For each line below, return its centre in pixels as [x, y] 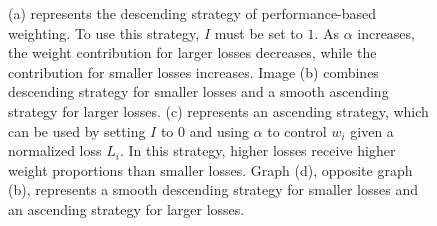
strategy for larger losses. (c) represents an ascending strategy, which [218, 110]
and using [219, 130]
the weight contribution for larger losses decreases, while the [192, 52]
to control [297, 130]
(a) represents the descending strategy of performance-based [192, 13]
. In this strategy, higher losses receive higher [257, 150]
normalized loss [55, 150]
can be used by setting [77, 130]
